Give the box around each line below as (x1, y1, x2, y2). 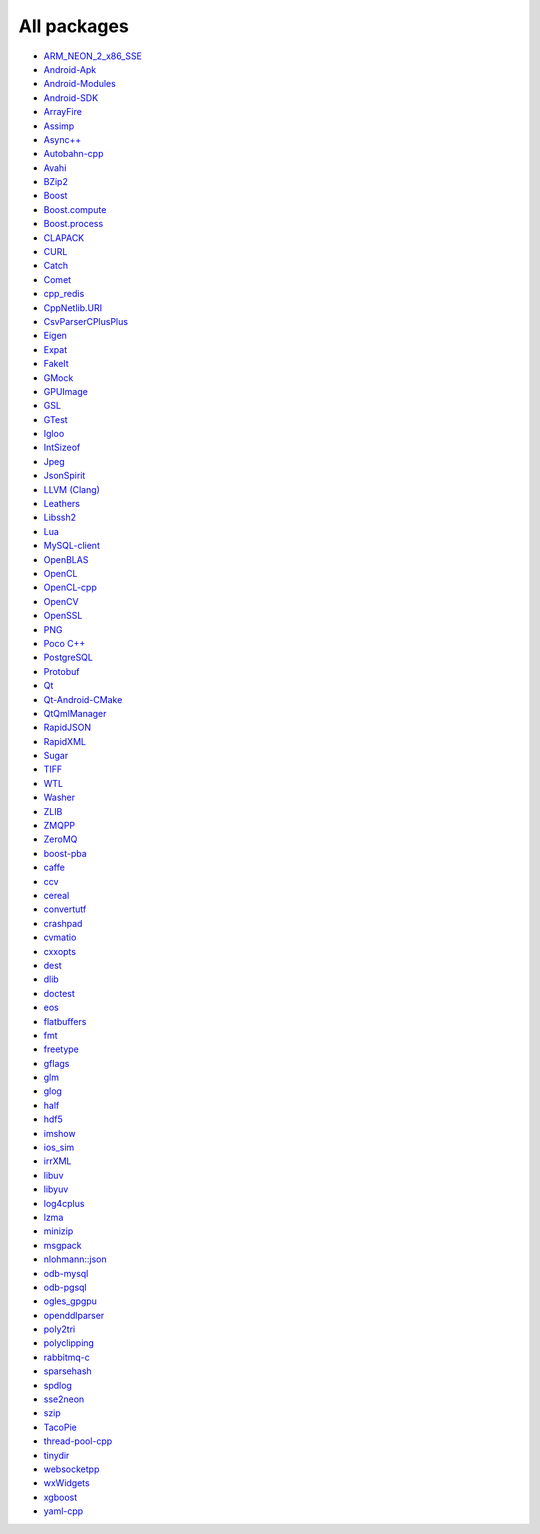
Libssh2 (43, 511, 77, 524)
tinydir (43, 1449, 70, 1461)
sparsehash (43, 1365, 92, 1377)
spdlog (43, 1379, 72, 1391)
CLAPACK (43, 231, 85, 244)
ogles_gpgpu (43, 1295, 97, 1307)
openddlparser (43, 1309, 105, 1321)
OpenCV (43, 595, 79, 607)
